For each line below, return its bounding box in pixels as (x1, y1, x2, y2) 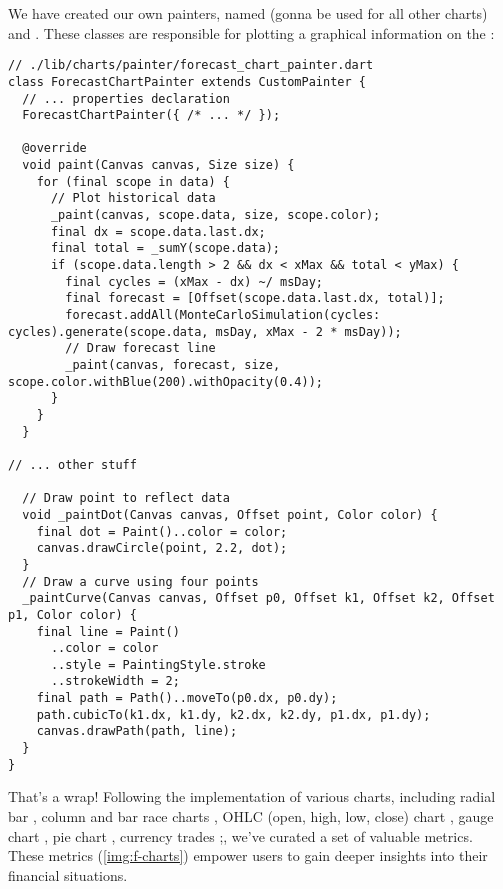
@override (22, 141, 87, 156)
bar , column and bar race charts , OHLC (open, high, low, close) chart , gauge (8, 806, 494, 826)
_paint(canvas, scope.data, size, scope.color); (50, 208, 381, 223)
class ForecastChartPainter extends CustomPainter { (8, 74, 366, 89)
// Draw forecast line (65, 341, 216, 356)
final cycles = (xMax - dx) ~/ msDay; (65, 274, 323, 289)
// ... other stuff (8, 457, 137, 472)
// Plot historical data (50, 191, 216, 206)
